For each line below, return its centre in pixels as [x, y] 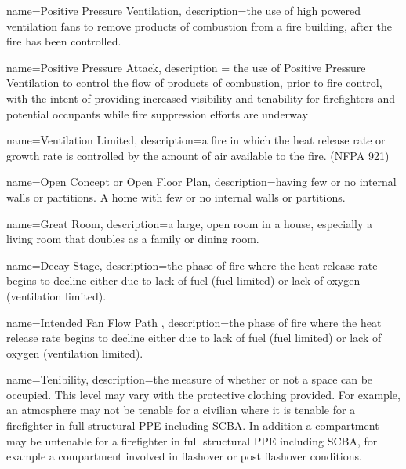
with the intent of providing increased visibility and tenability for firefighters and [201, 98]
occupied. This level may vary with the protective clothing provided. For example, [203, 394]
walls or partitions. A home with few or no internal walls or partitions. [176, 196]
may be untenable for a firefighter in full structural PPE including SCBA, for [192, 440]
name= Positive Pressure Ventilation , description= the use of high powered [184, 10]
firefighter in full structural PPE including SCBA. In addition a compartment [193, 425]
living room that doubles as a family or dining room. [133, 239]
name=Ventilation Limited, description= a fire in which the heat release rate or [196, 140]
